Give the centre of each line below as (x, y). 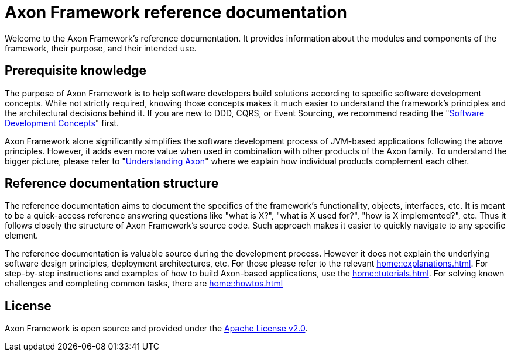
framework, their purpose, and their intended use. (101, 48)
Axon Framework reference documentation (176, 12)
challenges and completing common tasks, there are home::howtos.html (144, 284)
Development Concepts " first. (62, 123)
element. (22, 236)
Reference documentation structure (112, 184)
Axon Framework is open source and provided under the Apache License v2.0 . (156, 329)
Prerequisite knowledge (76, 71)
